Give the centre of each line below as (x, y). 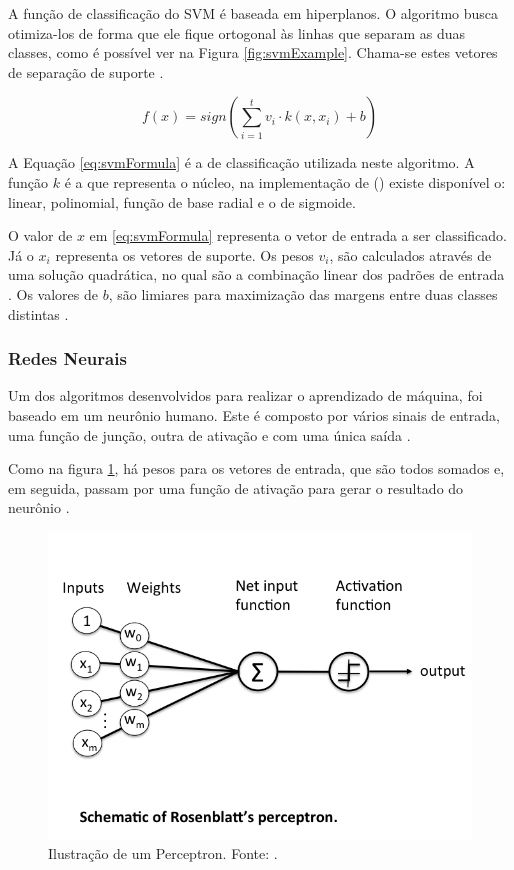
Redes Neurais (67, 358)
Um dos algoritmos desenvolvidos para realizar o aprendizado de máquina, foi (245, 395)
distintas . (38, 313)
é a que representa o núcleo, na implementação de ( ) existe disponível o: (285, 181)
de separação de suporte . (86, 71)
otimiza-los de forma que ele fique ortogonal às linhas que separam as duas (237, 32)
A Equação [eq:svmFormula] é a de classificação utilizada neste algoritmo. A (241, 162)
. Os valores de (53, 293)
